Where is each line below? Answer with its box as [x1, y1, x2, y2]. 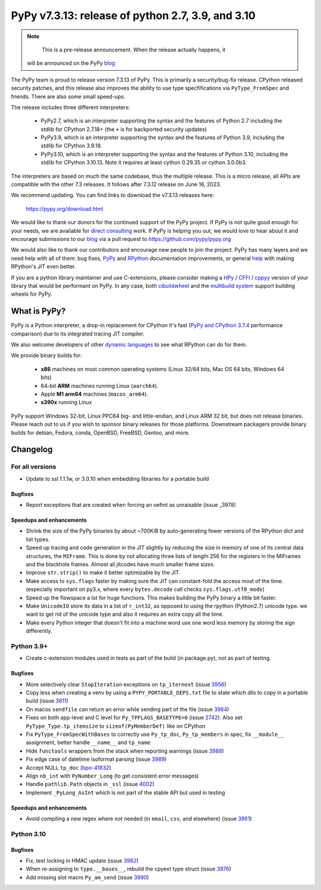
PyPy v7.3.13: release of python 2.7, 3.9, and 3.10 [11, 9, 256, 22]
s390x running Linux [40, 399, 92, 406]
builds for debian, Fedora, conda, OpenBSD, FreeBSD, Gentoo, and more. [11, 429, 190, 436]
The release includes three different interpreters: [11, 104, 130, 111]
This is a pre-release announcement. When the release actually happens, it [42, 46, 226, 53]
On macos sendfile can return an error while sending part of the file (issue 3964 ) [26, 706, 229, 713]
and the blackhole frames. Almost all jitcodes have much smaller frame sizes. [26, 561, 215, 568]
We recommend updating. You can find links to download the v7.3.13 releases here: [11, 192, 214, 199]
